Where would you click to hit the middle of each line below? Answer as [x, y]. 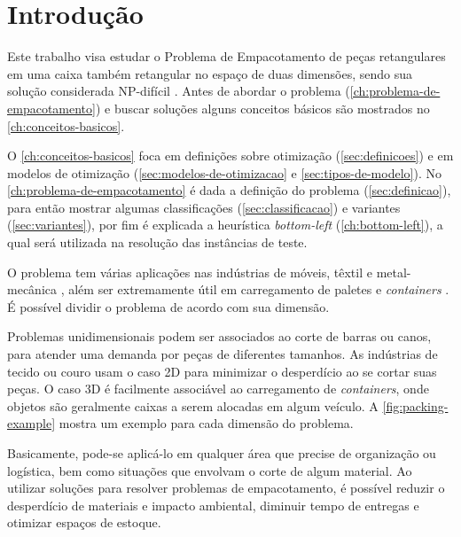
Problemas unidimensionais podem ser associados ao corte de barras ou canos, [219, 336]
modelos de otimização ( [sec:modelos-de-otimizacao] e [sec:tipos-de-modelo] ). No [224, 172]
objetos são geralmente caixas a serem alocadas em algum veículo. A [193, 405]
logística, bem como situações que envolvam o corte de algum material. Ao [210, 470]
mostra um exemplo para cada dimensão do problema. [206, 423]
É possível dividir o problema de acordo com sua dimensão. [168, 306]
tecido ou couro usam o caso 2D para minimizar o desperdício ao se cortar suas [222, 371]
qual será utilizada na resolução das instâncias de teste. [157, 242]
